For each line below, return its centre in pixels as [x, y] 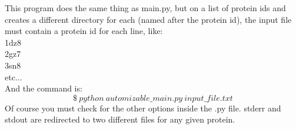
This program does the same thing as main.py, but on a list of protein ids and [145, 8]
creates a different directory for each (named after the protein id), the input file [148, 19]
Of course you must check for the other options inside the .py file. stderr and [143, 108]
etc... [14, 77]
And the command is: [44, 88]
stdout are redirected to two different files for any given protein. [120, 119]
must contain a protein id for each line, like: [84, 31]
